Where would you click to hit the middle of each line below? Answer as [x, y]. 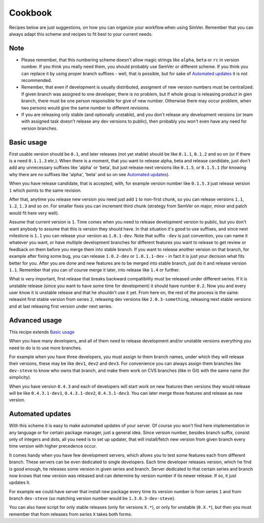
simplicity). [20, 377]
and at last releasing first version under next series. [61, 306]
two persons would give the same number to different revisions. [86, 108]
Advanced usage [35, 320]
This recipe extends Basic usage [42, 332]
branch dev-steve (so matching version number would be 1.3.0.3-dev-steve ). [92, 499]
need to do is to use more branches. [45, 348]
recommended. [37, 80]
